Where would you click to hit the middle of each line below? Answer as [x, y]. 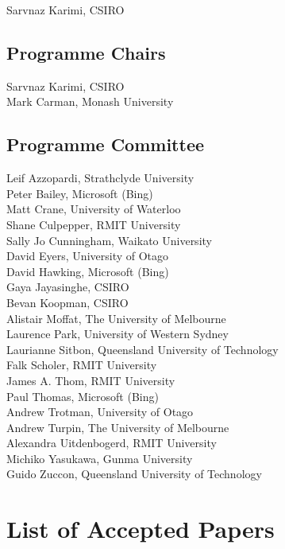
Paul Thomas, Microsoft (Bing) [83, 396]
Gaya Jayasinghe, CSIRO [68, 287]
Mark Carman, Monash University [90, 101]
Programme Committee [106, 144]
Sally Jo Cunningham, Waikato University [109, 240]
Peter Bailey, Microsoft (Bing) [80, 193]
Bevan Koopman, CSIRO [67, 302]
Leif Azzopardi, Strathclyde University [100, 178]
